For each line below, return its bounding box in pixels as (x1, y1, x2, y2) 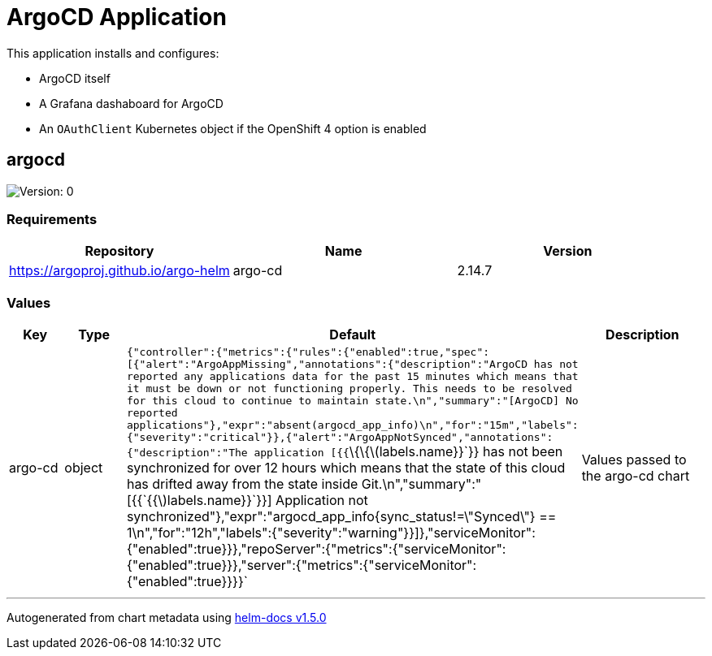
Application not (276, 492, 368, 509)
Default (329, 326, 376, 343)
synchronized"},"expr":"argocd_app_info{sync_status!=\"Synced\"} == (126, 508, 557, 525)
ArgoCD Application (7, 3, 227, 31)
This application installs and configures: (7, 45, 219, 60)
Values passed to (581, 451, 687, 468)
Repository (85, 243, 154, 260)
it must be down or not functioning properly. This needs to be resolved (126, 382, 572, 395)
